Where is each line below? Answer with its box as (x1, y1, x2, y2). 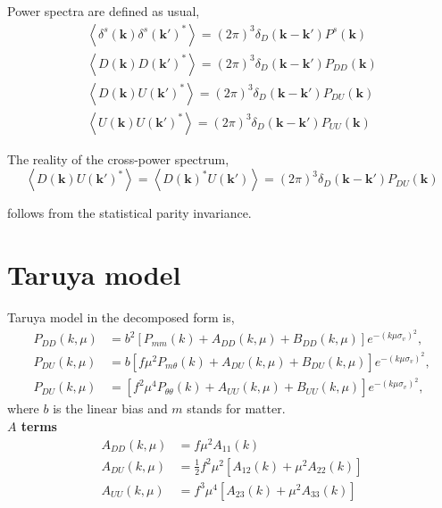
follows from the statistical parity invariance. (7, 204, 252, 222)
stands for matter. (187, 399, 286, 418)
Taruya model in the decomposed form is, (7, 308, 235, 327)
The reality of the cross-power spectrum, (7, 149, 229, 168)
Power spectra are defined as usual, (7, 2, 200, 20)
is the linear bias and (53, 399, 168, 418)
